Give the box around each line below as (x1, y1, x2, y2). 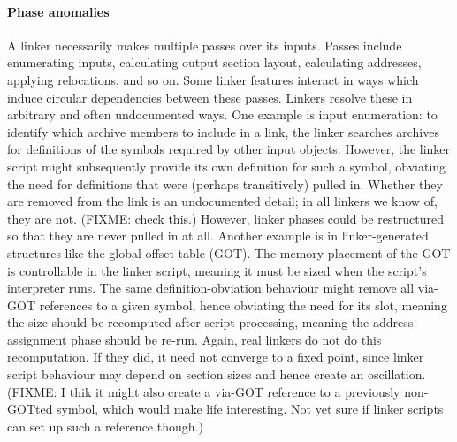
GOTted (7, 400, 53, 418)
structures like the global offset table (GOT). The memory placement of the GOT (7, 243, 451, 262)
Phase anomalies (7, 2, 110, 20)
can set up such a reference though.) (7, 416, 203, 435)
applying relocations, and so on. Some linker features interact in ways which (7, 70, 419, 88)
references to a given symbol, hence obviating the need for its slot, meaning (39, 295, 447, 314)
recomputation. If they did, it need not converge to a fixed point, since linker (7, 347, 424, 366)
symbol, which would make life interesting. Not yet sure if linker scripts (57, 400, 444, 418)
